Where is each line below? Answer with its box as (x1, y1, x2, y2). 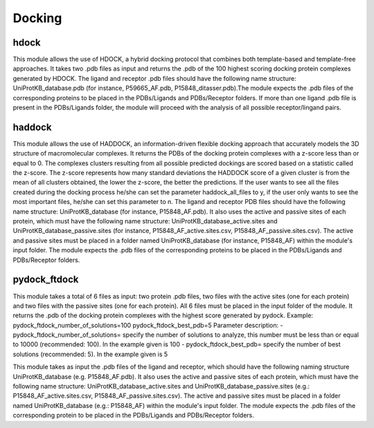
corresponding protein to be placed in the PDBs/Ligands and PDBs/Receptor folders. (12, 411, 254, 420)
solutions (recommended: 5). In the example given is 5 (12, 350, 168, 358)
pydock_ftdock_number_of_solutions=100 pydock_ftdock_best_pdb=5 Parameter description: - (12, 321, 283, 329)
